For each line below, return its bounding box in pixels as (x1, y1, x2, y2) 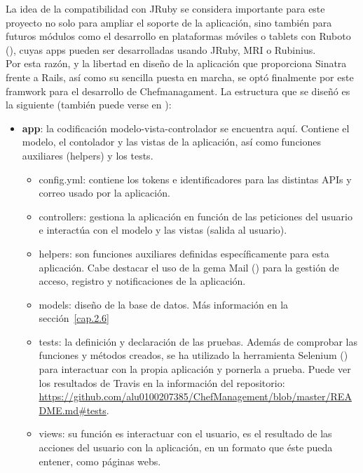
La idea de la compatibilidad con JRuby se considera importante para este (6, 1, 325, 15)
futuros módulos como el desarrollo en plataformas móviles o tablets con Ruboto (6, 29, 351, 43)
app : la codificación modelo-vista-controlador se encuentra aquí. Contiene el (22, 120, 350, 135)
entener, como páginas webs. (39, 453, 161, 468)
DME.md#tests (39, 402, 107, 417)
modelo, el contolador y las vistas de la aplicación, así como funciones (22, 134, 322, 149)
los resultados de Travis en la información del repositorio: (39, 375, 285, 390)
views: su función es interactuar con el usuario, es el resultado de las (39, 426, 332, 441)
